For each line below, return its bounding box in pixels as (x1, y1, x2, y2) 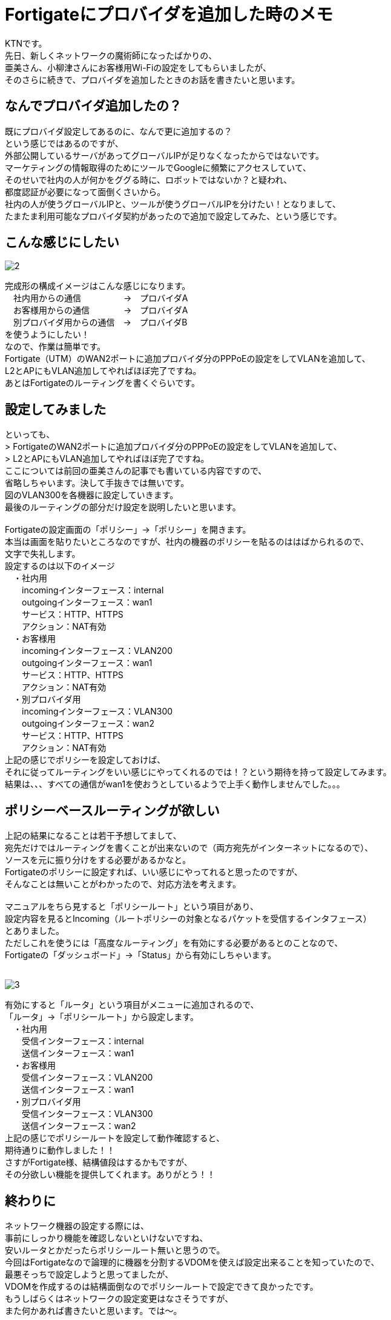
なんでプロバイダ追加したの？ (5, 98, 182, 114)
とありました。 (5, 925, 64, 936)
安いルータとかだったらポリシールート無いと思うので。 (5, 1244, 225, 1255)
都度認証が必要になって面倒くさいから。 (5, 186, 166, 197)
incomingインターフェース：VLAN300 (21, 706, 173, 717)
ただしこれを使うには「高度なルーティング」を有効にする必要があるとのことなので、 (5, 938, 343, 948)
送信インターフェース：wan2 (21, 1121, 136, 1132)
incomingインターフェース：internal (21, 585, 164, 596)
